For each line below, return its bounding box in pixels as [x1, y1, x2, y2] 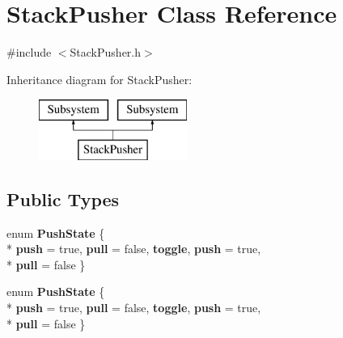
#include [6, 44, 52, 61]
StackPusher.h [70, 44, 142, 61]
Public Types [6, 186, 120, 211]
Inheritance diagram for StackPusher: [6, 70, 193, 87]
